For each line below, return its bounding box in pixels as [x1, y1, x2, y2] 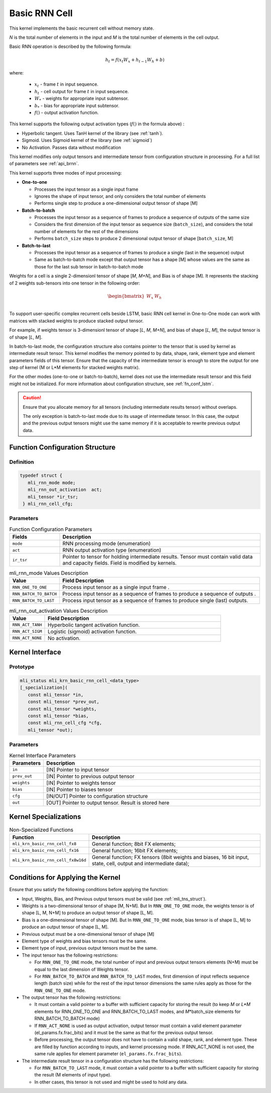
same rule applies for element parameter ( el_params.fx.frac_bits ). [34, 1051, 183, 1057]
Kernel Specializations [9, 813, 81, 821]
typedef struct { [20, 473, 63, 478]
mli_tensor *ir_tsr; [28, 494, 79, 499]
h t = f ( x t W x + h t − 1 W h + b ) [105, 57, 165, 64]
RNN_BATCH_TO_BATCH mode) [34, 1015, 100, 1022]
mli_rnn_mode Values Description [9, 569, 89, 576]
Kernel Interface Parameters [9, 752, 76, 759]
